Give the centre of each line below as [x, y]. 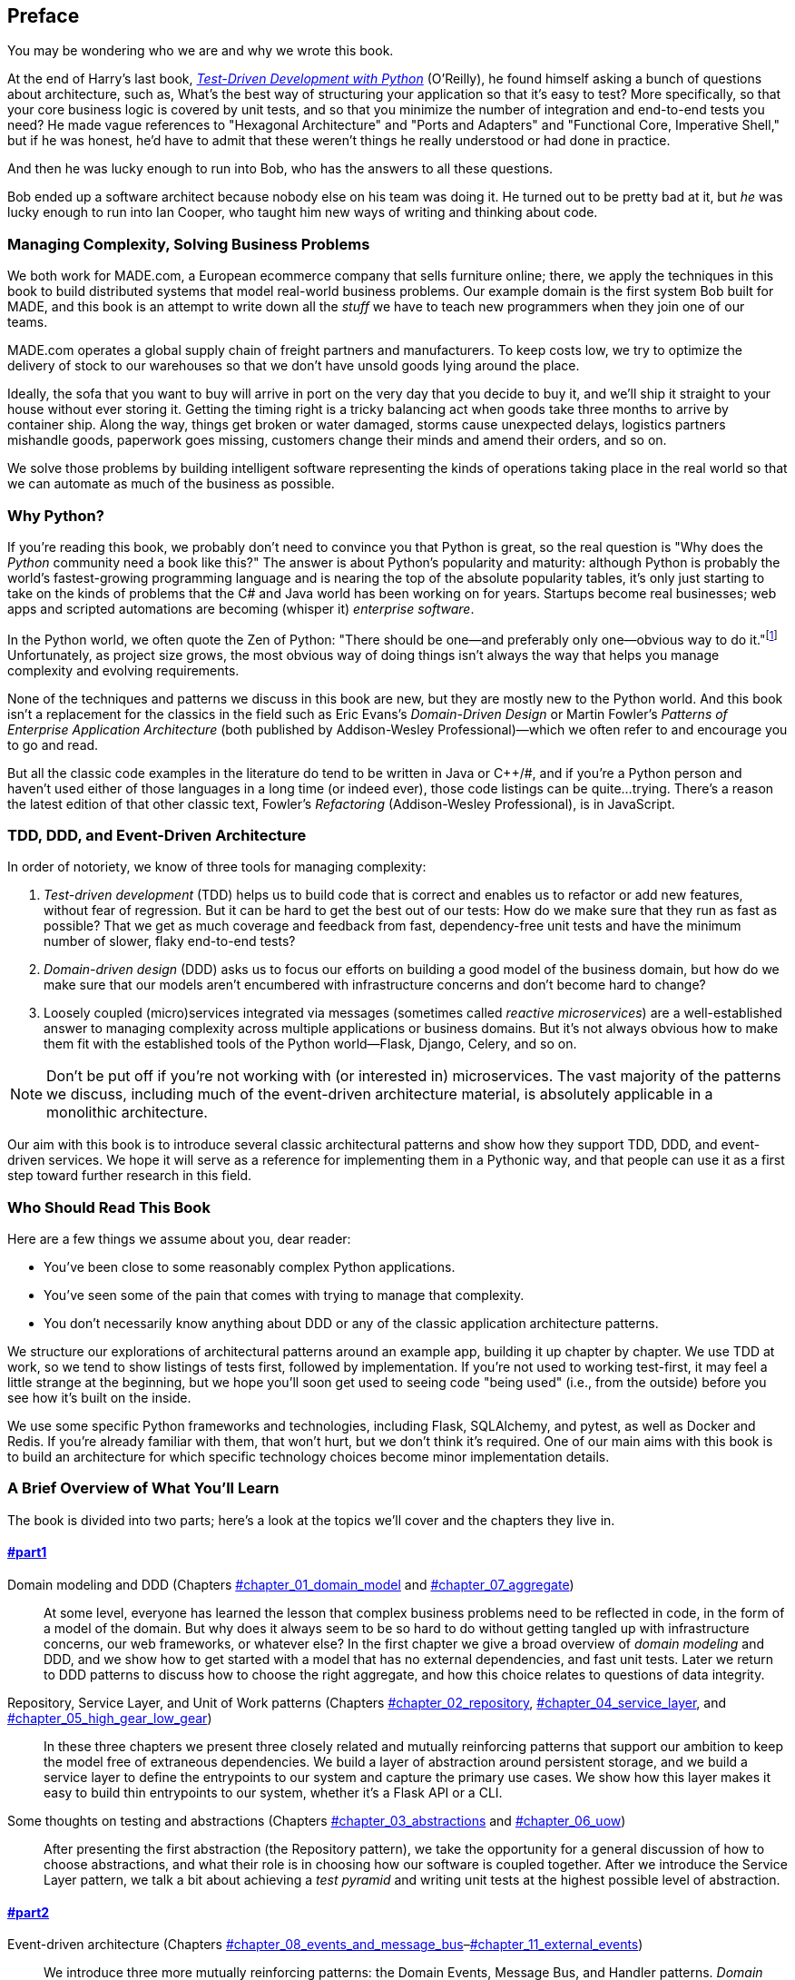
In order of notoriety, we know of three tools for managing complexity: [217, 867]
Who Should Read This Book [109, 1207]
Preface [44, 16]
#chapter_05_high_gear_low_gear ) [110, 1719]
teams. [28, 322]
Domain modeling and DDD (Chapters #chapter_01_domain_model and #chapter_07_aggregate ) [291, 1585]
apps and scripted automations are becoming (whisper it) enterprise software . [241, 608]
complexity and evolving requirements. [123, 670]
